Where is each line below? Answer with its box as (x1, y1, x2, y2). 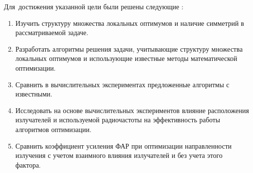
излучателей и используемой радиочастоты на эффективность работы (15, 115, 220, 125)
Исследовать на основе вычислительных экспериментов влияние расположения (15, 105, 249, 115)
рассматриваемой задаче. (15, 27, 89, 38)
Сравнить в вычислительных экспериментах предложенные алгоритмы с (15, 79, 230, 89)
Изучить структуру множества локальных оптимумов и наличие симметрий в (15, 18, 244, 28)
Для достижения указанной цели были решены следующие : (4, 1, 183, 11)
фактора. (15, 159, 41, 170)
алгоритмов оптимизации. (15, 124, 91, 134)
